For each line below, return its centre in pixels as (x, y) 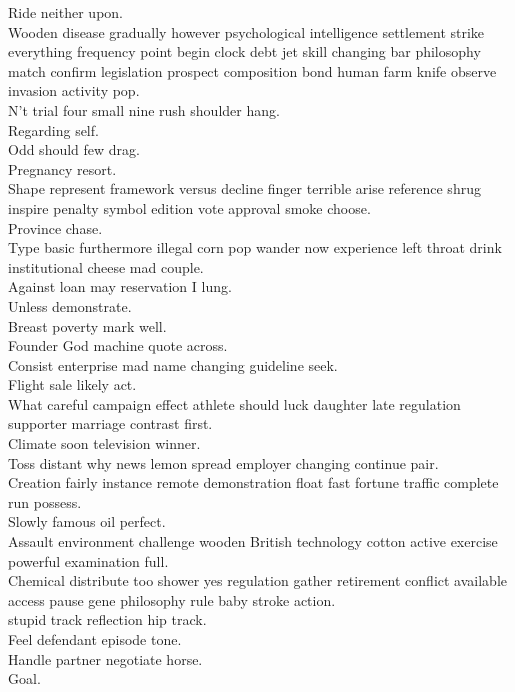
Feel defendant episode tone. (95, 639)
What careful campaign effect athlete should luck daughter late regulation (234, 403)
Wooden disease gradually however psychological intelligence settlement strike (246, 31)
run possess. (45, 501)
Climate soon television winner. (104, 443)
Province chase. (55, 227)
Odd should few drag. (74, 149)
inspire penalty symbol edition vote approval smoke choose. (189, 207)
